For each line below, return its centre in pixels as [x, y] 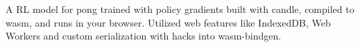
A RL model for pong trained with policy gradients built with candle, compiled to [180, 9]
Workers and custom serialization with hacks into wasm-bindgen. [144, 36]
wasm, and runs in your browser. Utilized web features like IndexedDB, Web [168, 22]
